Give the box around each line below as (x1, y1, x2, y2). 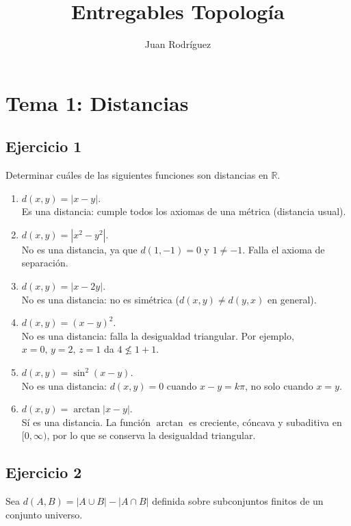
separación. (21, 255, 68, 270)
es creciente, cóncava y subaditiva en (189, 414, 342, 429)
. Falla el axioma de (242, 242, 325, 256)
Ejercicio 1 (5, 136, 82, 157)
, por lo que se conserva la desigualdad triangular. (47, 428, 256, 442)
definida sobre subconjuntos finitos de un (152, 494, 324, 508)
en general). (268, 292, 317, 306)
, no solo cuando (245, 378, 313, 392)
